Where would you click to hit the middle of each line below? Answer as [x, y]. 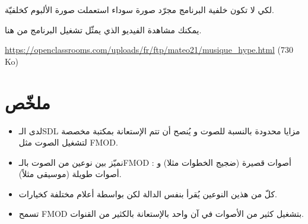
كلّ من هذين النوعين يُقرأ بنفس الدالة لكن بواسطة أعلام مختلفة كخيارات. [148, 193]
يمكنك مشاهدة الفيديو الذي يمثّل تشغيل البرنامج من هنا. [103, 29]
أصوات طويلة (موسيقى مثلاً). [70, 174]
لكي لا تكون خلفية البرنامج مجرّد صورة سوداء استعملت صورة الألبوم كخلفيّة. [139, 10]
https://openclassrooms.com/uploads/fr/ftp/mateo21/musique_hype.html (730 [149, 50]
